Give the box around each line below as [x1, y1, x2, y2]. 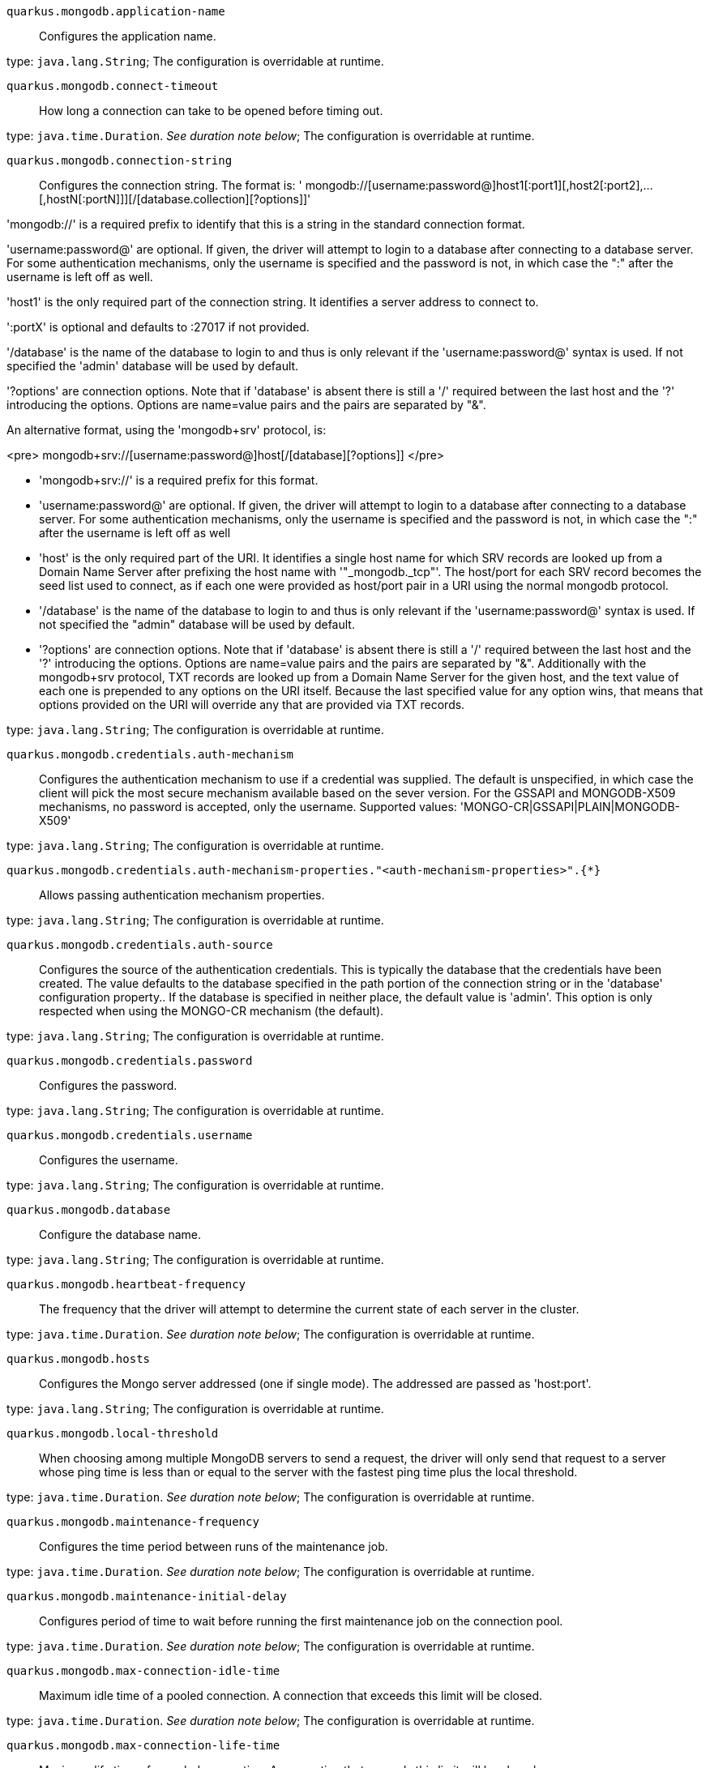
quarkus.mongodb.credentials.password [6, 1054, 253, 1067]
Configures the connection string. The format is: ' [39, 178, 302, 192]
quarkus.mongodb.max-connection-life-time [6, 1739, 280, 1752]
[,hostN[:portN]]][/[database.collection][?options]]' [39, 192, 311, 206]
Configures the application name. [39, 29, 216, 43]
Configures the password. [39, 1078, 177, 1092]
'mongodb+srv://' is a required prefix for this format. [39, 473, 319, 487]
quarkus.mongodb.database [6, 1203, 171, 1216]
